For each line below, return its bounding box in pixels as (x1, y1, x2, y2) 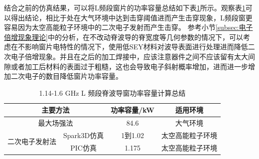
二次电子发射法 (7, 136, 56, 147)
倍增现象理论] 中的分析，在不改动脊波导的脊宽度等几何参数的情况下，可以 (4, 31, 243, 42)
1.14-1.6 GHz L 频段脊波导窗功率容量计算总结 (39, 87, 186, 98)
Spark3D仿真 (63, 130, 104, 141)
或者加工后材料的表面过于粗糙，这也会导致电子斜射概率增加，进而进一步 (10, 61, 248, 71)
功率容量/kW (111, 105, 155, 115)
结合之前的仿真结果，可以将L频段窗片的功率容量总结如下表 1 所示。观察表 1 (4, 2, 246, 12)
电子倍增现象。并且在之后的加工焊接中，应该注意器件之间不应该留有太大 (10, 51, 248, 61)
